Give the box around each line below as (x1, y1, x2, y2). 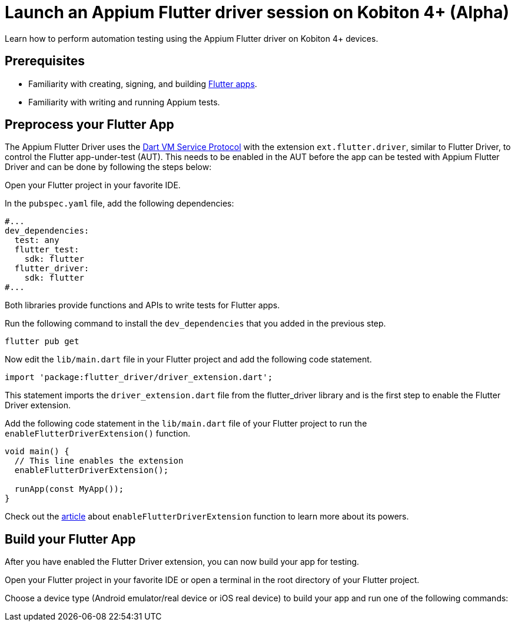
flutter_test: (14, 245, 79, 255)
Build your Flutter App (5, 531, 136, 547)
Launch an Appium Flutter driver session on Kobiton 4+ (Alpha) (5, 2, 510, 22)
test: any (14, 235, 59, 245)
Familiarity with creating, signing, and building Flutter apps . (28, 78, 257, 89)
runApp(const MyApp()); (14, 484, 124, 494)
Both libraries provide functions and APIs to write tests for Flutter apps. (5, 300, 280, 311)
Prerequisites (5, 54, 85, 69)
